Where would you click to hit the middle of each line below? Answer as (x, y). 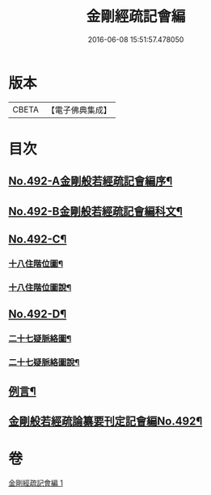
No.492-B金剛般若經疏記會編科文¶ (96, 211)
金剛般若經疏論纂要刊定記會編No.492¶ (105, 421)
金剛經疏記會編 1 (36, 483)
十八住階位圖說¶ (40, 287)
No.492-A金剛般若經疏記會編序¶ (91, 182)
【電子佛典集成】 (79, 110)
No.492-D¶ (38, 314)
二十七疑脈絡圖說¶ (44, 362)
